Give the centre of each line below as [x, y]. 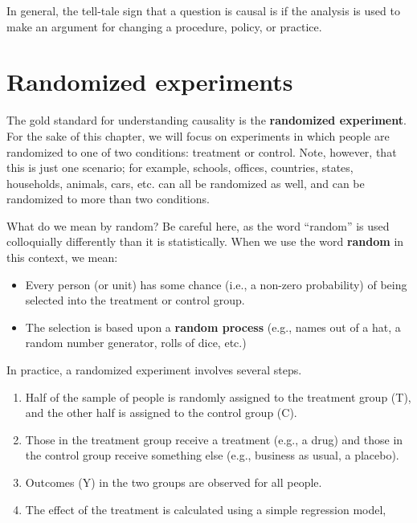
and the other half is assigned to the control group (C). [161, 413]
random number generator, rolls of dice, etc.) [136, 343]
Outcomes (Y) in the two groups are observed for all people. [174, 482]
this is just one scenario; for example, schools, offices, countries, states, [180, 168]
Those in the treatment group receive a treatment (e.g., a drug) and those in [214, 439]
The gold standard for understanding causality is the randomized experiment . [206, 120]
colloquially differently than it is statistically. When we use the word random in [205, 241]
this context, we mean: [62, 257]
